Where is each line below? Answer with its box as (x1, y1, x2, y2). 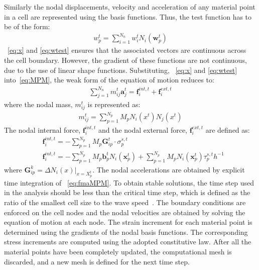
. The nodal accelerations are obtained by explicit (92, 164, 245, 174)
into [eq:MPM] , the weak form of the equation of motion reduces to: (4, 74, 214, 85)
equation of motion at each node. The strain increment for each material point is (4, 217, 252, 227)
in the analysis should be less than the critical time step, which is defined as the (4, 187, 250, 198)
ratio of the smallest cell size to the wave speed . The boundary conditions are (4, 197, 246, 208)
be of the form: (4, 21, 50, 32)
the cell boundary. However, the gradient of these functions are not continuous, (4, 54, 247, 65)
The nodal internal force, (4, 124, 81, 135)
